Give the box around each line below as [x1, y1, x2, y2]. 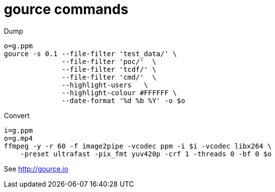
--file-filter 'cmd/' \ [62, 73, 156, 81]
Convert [4, 111, 30, 120]
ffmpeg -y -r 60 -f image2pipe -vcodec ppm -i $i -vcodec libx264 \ [4, 142, 272, 150]
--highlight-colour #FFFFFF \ [62, 88, 177, 97]
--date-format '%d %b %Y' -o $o [62, 96, 185, 105]
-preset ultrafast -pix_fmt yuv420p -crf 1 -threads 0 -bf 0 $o [20, 149, 272, 158]
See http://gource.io [4, 164, 68, 173]
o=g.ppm [4, 42, 33, 50]
